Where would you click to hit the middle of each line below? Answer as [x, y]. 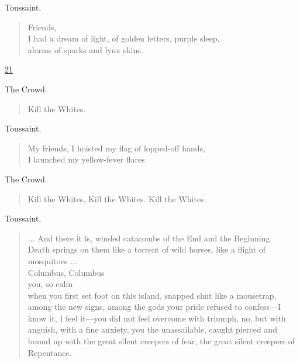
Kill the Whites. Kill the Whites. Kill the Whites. [117, 198]
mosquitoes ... [52, 260]
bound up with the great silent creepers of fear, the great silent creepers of [161, 341]
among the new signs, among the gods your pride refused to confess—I [154, 307]
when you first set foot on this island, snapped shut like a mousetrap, [152, 295]
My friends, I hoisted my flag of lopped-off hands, [117, 148]
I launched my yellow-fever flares [86, 159]
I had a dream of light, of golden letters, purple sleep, [124, 38]
